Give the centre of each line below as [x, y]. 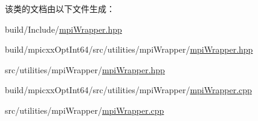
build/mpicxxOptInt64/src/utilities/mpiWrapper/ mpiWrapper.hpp [129, 49]
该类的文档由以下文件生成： [60, 8]
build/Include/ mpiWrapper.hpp [63, 29]
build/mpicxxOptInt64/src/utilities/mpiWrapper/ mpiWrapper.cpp [128, 90]
